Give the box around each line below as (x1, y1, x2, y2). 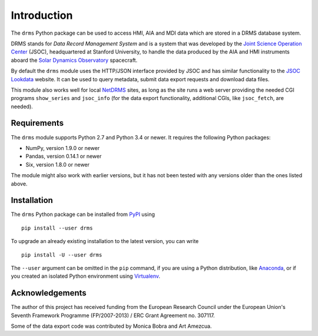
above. (11, 180, 28, 187)
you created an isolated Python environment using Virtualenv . (11, 272, 161, 280)
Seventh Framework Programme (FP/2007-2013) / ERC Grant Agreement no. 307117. (11, 312, 215, 319)
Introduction (11, 9, 73, 22)
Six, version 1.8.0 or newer (25, 161, 90, 168)
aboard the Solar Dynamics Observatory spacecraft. (11, 56, 138, 64)
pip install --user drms (21, 224, 93, 231)
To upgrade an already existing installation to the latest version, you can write (11, 238, 199, 245)
